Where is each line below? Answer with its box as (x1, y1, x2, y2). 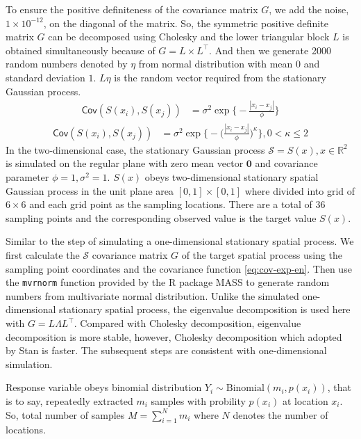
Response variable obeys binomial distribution (6, 380, 202, 394)
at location (282, 394, 328, 408)
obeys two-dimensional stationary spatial (144, 170, 319, 184)
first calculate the (6, 248, 80, 262)
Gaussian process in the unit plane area (6, 183, 174, 198)
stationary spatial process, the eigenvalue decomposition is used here (59, 302, 351, 317)
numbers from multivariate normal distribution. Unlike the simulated (6, 288, 299, 303)
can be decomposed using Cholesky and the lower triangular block (48, 29, 330, 44)
